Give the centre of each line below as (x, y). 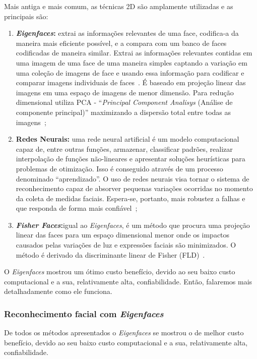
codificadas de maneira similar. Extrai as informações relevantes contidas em (134, 53)
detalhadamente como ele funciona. (58, 291)
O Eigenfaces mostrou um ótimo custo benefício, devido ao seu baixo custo (120, 272)
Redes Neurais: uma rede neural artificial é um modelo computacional (127, 139)
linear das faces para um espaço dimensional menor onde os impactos (123, 235)
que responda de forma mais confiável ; (77, 208)
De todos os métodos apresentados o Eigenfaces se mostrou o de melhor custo (124, 333)
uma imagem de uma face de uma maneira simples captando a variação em (132, 62)
